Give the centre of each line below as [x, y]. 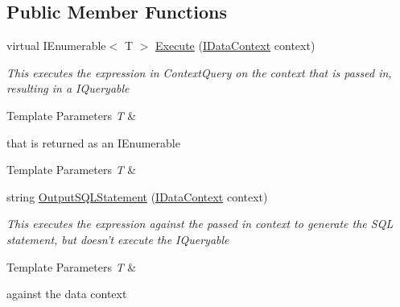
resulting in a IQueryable [68, 88]
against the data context [67, 294]
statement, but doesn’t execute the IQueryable [118, 239]
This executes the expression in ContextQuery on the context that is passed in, [199, 72]
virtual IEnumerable [56, 46]
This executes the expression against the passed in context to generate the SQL [200, 224]
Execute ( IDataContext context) [235, 46]
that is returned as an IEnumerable [93, 142]
